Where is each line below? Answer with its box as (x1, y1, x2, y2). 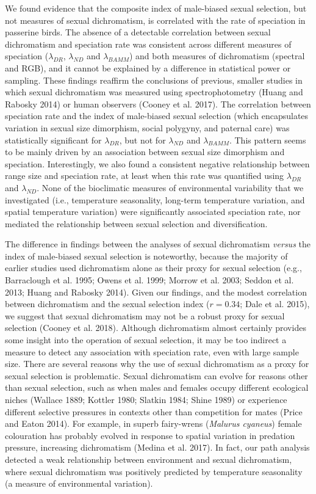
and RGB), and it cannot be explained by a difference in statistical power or (5, 61, 291, 74)
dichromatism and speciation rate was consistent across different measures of (5, 37, 292, 50)
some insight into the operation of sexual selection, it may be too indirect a (5, 333, 287, 346)
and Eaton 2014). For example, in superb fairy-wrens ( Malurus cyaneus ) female (5, 417, 302, 430)
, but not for (119, 133, 166, 146)
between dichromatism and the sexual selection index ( (5, 297, 210, 310)
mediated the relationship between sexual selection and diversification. (5, 217, 268, 230)
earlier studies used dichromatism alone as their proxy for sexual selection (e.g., (5, 261, 302, 274)
